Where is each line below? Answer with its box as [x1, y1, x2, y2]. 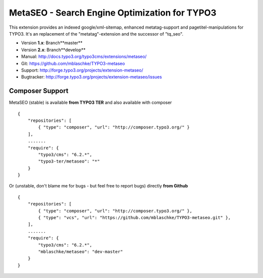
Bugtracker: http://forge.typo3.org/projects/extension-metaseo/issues [21, 74, 162, 80]
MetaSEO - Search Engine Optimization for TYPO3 [9, 7, 217, 18]
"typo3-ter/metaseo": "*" [38, 159, 100, 164]
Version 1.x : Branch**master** [21, 40, 83, 46]
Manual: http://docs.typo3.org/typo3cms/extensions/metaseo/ [21, 54, 147, 59]
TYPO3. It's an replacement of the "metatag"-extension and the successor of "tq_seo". [9, 31, 184, 37]
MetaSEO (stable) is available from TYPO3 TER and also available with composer [9, 100, 172, 106]
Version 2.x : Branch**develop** [21, 47, 86, 53]
